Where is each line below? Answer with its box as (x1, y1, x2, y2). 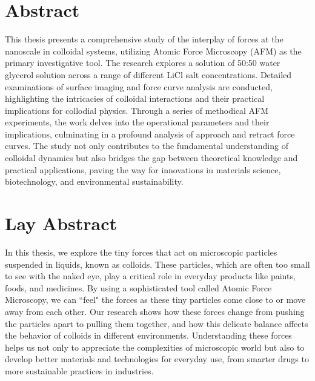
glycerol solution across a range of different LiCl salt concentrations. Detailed (5, 68, 292, 81)
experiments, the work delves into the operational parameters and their (5, 116, 270, 128)
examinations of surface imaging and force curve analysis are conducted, (5, 80, 273, 93)
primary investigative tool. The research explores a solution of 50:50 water (5, 56, 280, 69)
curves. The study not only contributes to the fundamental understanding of (5, 139, 288, 152)
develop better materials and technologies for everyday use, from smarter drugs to (5, 353, 309, 365)
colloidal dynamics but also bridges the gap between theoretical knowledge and (5, 151, 298, 164)
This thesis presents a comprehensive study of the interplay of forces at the (5, 33, 283, 45)
